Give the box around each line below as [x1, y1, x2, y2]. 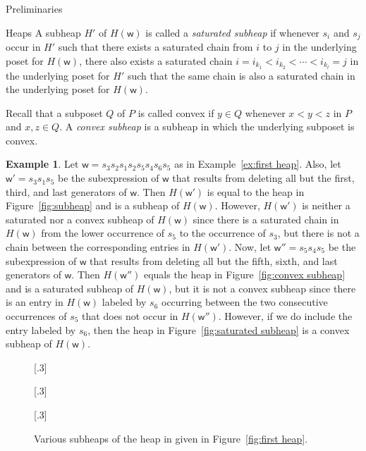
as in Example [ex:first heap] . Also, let [174, 156, 341, 171]
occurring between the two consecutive [161, 295, 328, 309]
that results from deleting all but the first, [172, 171, 355, 185]
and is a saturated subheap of [6, 280, 134, 295]
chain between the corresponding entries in [6, 240, 190, 254]
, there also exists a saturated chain [79, 53, 233, 68]
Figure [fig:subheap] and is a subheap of [6, 198, 180, 213]
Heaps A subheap [6, 25, 81, 39]
